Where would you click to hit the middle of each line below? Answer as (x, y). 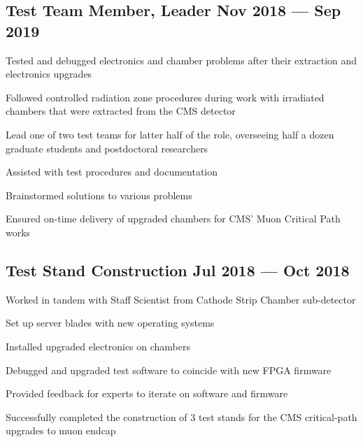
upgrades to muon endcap (61, 430)
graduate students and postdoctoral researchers (107, 148)
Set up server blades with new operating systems (110, 323)
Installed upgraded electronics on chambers (98, 346)
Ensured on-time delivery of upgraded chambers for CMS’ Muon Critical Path (173, 219)
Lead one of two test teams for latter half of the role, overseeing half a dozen (170, 134)
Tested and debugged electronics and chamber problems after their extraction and (181, 60)
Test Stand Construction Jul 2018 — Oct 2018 (178, 270)
